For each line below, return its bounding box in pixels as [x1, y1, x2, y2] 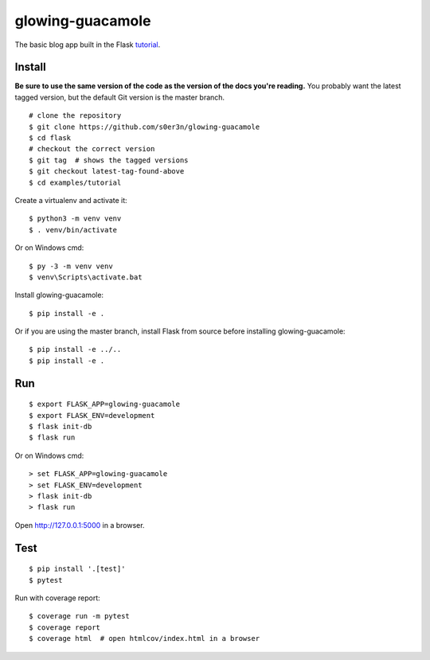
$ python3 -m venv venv [29, 214, 122, 223]
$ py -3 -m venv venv [29, 261, 113, 271]
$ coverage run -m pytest [29, 611, 131, 621]
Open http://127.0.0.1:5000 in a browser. [14, 520, 145, 529]
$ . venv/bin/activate [29, 225, 118, 234]
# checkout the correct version [29, 144, 155, 154]
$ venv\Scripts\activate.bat [29, 272, 143, 282]
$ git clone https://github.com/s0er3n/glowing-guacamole [29, 122, 260, 131]
